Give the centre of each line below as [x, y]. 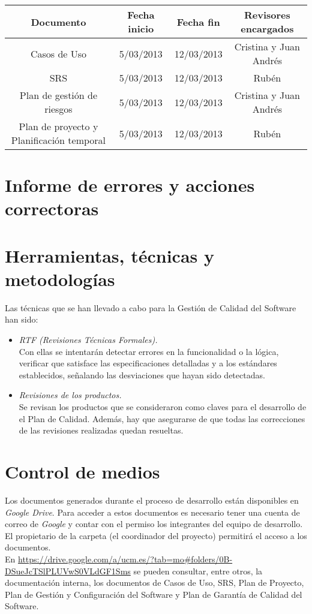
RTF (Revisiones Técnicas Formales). [88, 340]
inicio [141, 28]
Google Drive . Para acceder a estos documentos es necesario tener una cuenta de [152, 512]
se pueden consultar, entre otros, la [198, 571]
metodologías [60, 279]
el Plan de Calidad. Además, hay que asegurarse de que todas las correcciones [162, 418]
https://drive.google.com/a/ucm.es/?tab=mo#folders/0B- [125, 559]
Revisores [267, 15]
